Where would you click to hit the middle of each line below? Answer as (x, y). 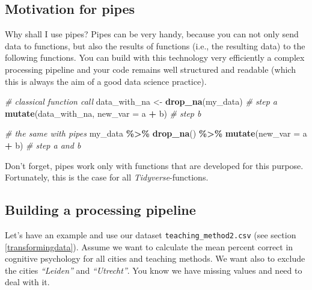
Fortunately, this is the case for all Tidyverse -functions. (107, 177)
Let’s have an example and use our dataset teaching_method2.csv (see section (151, 234)
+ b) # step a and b (43, 145)
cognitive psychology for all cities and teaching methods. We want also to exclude (155, 258)
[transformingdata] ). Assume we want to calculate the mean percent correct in (149, 246)
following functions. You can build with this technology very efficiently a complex (155, 57)
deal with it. (27, 282)
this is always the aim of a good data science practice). (106, 81)
